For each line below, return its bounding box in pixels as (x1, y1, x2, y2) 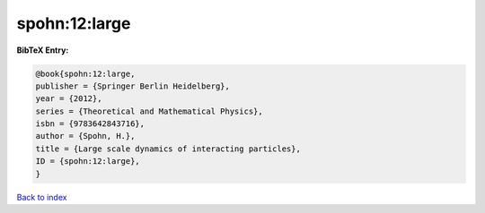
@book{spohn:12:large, (35, 68, 136, 79)
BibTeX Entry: (16, 45, 69, 55)
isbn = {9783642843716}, (35, 119, 145, 129)
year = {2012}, (35, 94, 102, 104)
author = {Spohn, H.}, (35, 131, 136, 141)
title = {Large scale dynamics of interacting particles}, (35, 143, 301, 154)
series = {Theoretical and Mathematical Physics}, (35, 106, 264, 116)
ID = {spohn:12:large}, (35, 157, 141, 166)
